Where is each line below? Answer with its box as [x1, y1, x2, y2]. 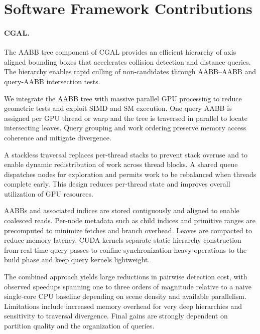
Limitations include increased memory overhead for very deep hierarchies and [4, 300, 242, 311]
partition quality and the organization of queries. [4, 320, 155, 331]
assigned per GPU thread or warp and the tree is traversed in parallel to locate [4, 112, 248, 123]
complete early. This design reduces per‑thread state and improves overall [4, 179, 230, 189]
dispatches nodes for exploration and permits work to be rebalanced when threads [4, 169, 256, 179]
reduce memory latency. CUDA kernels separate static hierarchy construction [4, 235, 241, 245]
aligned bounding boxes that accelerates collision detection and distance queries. [4, 56, 251, 67]
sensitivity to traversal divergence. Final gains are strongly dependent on [4, 310, 228, 321]
